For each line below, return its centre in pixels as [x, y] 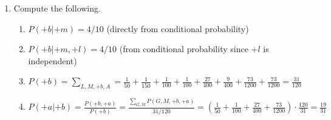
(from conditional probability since [184, 49]
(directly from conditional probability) [178, 28]
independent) [53, 60]
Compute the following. [57, 8]
